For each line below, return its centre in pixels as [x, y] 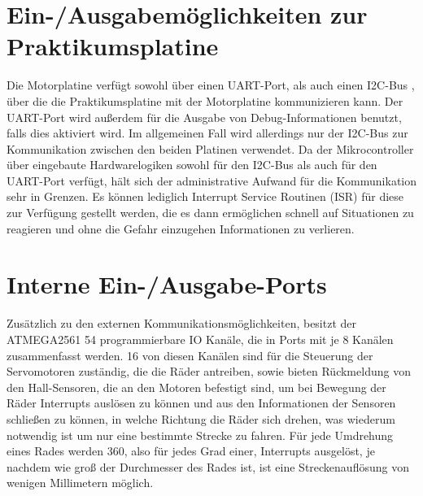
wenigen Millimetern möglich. [80, 483]
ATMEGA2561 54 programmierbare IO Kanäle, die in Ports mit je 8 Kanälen [200, 339]
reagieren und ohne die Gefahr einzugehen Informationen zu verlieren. [181, 228]
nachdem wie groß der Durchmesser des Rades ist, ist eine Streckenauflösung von [208, 466]
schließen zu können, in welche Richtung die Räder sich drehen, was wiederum [201, 418]
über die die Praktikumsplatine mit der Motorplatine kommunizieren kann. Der [205, 100]
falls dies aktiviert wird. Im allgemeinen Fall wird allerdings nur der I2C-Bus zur [207, 133]
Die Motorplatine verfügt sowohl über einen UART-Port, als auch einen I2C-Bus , [211, 85]
